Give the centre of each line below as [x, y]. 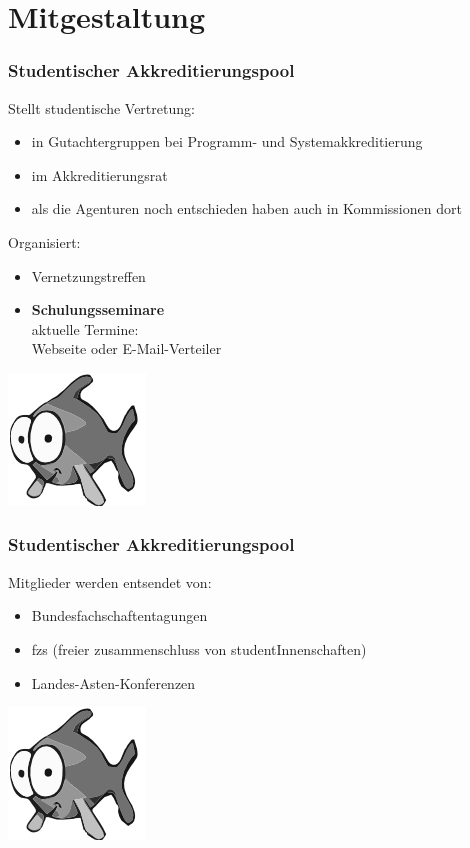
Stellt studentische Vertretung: [101, 107]
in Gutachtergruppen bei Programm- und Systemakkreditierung [227, 141]
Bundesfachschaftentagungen [119, 615]
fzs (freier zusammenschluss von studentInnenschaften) [199, 648]
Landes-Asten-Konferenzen [113, 682]
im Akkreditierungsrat [99, 174]
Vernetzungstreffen [88, 275]
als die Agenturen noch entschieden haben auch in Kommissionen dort [246, 208]
